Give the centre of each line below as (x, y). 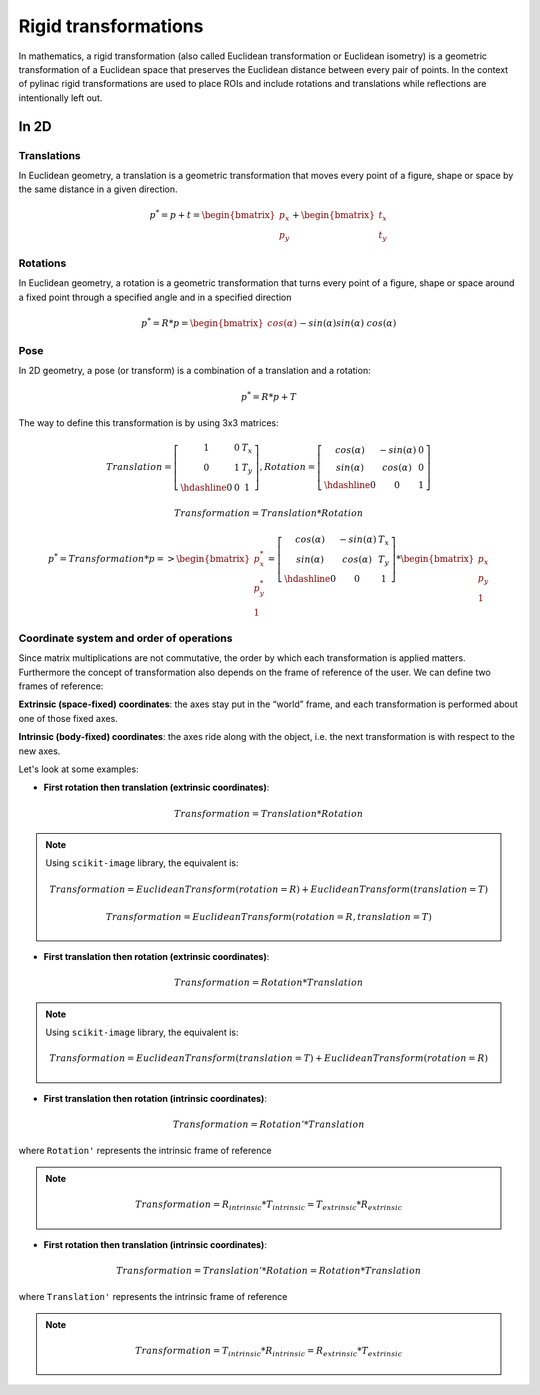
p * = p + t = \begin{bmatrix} (212, 214)
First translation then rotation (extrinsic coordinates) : (156, 957)
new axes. (39, 751)
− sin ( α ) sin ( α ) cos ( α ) (348, 323)
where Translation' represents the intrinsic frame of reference (153, 1297)
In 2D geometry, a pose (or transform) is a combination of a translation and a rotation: (194, 371)
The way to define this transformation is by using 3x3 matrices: (148, 423)
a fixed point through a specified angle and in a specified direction (155, 297)
